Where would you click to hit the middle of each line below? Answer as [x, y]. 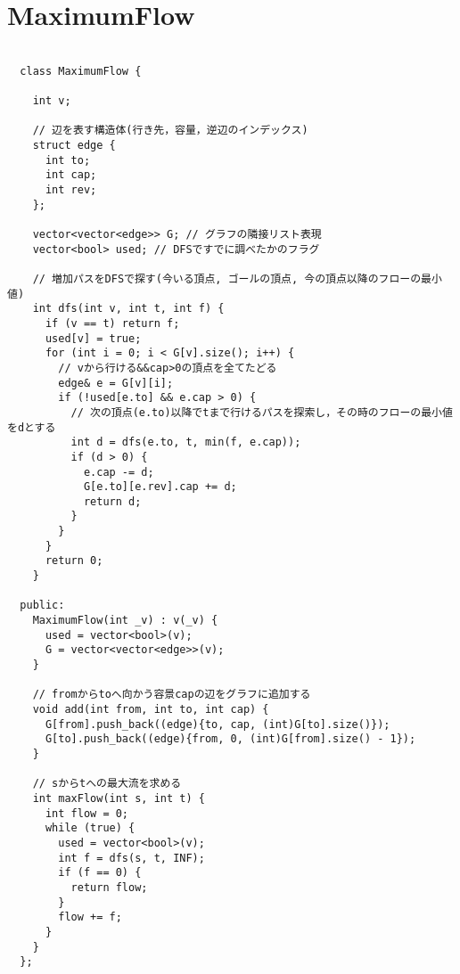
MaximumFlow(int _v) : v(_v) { [125, 621]
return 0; [74, 561]
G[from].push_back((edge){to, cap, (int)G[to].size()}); [218, 724]
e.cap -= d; [119, 472]
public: [42, 606]
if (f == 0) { [100, 873]
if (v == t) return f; [112, 323]
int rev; [71, 190]
